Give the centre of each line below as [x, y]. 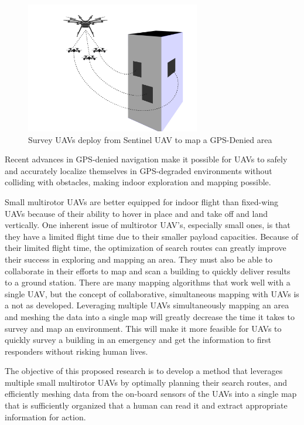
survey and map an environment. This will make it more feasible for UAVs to [143, 328]
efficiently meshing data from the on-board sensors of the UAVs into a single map [151, 394]
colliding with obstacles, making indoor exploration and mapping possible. [138, 182]
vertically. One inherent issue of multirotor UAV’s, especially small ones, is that [148, 225]
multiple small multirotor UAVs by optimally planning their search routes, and [146, 382]
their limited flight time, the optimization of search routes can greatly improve [146, 248]
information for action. [45, 416]
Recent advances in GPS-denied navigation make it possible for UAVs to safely [146, 159]
